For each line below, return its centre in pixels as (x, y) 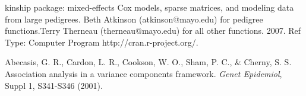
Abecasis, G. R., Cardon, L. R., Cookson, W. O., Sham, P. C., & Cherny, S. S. (148, 62)
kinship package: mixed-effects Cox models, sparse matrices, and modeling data (149, 7)
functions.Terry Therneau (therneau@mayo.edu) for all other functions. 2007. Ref (153, 31)
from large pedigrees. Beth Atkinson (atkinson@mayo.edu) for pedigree (134, 19)
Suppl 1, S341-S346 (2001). (54, 85)
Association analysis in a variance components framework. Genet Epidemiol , (143, 73)
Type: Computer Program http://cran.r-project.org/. (102, 42)
